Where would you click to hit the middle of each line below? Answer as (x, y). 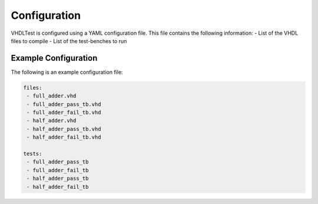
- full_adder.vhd (52, 96)
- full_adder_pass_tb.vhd (64, 104)
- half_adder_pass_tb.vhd (64, 129)
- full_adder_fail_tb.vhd (64, 112)
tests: (33, 154)
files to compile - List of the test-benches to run (69, 41)
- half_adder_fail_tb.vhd (64, 137)
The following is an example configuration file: (67, 72)
